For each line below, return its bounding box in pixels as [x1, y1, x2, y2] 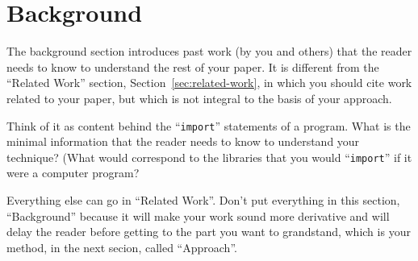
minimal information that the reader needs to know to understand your [6, 133, 360, 150]
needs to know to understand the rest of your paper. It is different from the [6, 58, 379, 75]
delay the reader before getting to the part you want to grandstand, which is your [6, 223, 411, 240]
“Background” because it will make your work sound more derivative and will [6, 207, 390, 224]
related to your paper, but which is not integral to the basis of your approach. [6, 89, 392, 106]
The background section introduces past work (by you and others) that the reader [6, 43, 412, 60]
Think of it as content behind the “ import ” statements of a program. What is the [6, 117, 411, 134]
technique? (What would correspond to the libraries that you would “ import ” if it [6, 148, 412, 165]
